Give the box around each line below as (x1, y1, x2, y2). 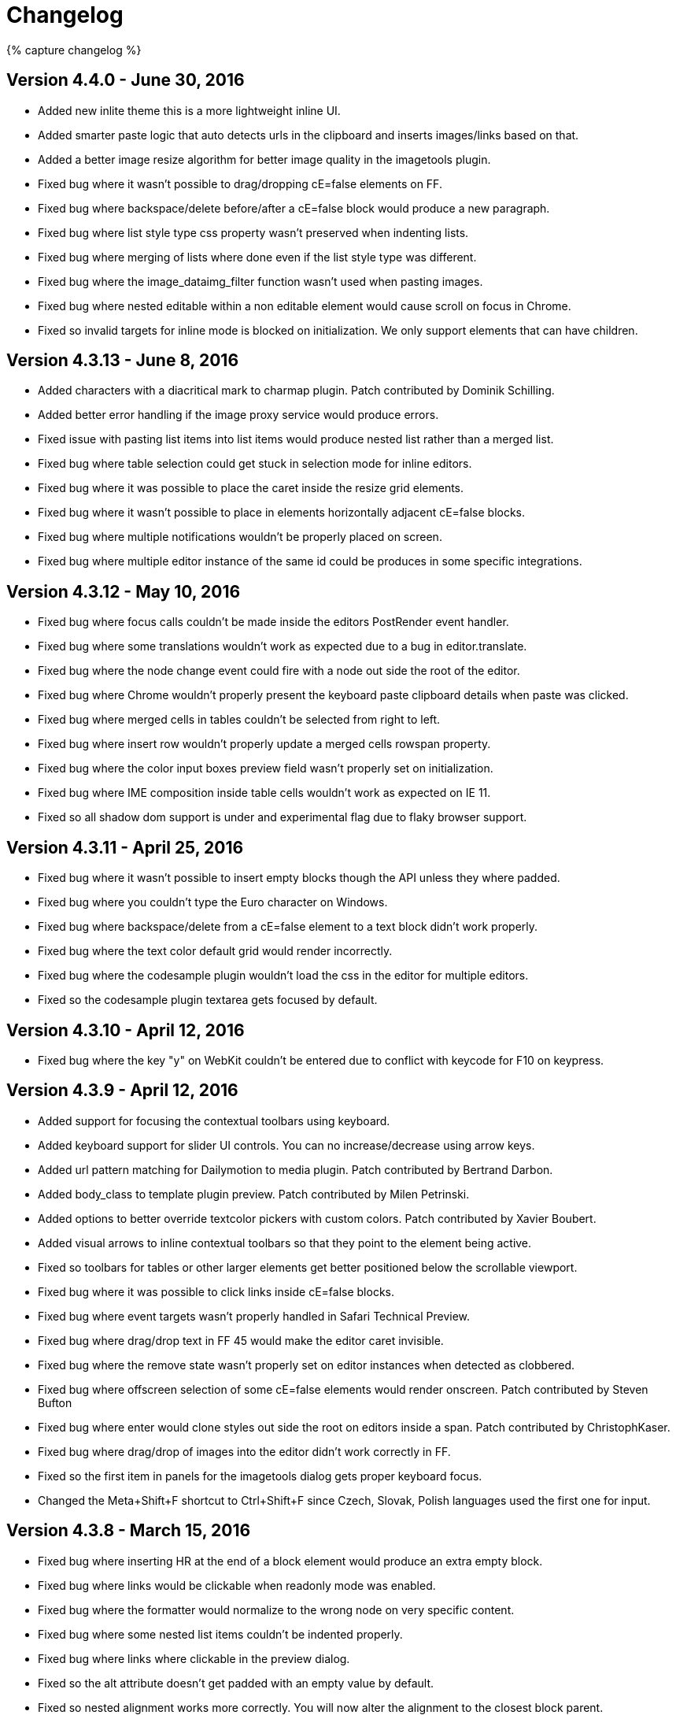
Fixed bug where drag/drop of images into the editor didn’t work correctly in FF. (38, 1444, 451, 1458)
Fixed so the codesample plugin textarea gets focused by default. (38, 993, 378, 1007)
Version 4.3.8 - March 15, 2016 (6, 1521, 251, 1541)
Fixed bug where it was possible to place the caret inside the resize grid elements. (38, 481, 464, 495)
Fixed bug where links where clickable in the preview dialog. (38, 1651, 350, 1665)
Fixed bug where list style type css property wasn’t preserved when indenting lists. (38, 225, 469, 239)
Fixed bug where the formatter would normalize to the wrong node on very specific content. (38, 1602, 515, 1617)
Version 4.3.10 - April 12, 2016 (6, 1020, 245, 1040)
